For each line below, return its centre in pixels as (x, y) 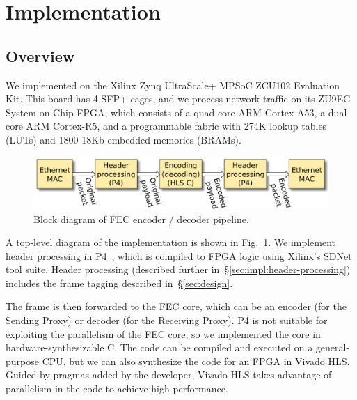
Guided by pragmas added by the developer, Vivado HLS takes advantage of (169, 375)
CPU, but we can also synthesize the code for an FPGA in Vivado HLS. (196, 361)
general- (333, 347)
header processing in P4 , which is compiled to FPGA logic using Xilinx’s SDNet (179, 255)
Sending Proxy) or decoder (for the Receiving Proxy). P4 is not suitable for (167, 320)
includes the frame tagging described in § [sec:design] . (119, 283)
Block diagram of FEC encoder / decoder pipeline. (141, 218)
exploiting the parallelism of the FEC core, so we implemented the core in (163, 333)
